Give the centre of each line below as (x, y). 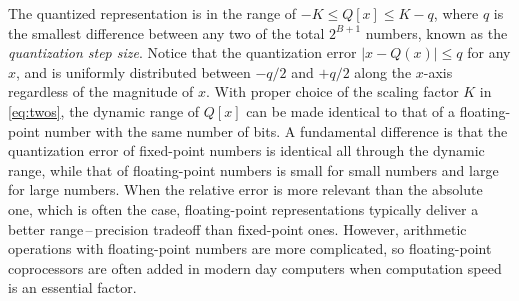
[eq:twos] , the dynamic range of (104, 110)
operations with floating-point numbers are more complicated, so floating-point (250, 248)
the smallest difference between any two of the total (166, 32)
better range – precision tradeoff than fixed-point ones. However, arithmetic (237, 228)
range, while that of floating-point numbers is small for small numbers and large (253, 169)
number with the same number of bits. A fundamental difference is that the (276, 130)
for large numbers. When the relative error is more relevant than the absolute (245, 189)
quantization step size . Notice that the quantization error (182, 52)
